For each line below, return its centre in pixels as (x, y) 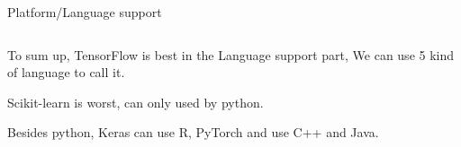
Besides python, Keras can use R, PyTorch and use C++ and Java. (193, 132)
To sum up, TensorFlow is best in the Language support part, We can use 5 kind (231, 54)
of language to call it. (66, 72)
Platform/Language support (85, 12)
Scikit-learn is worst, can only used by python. (136, 102)
